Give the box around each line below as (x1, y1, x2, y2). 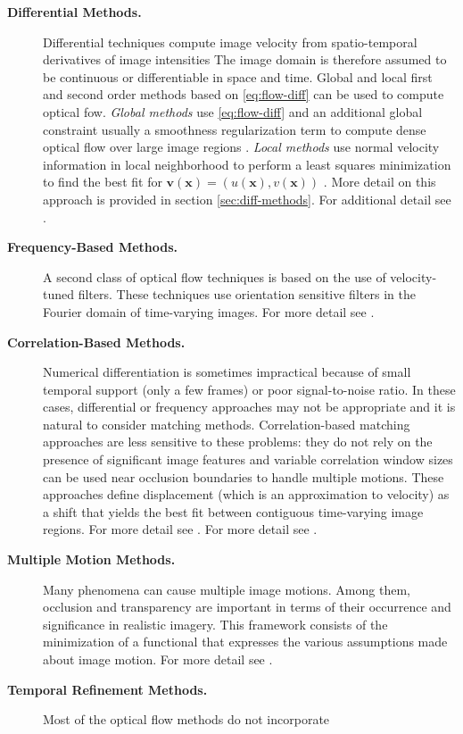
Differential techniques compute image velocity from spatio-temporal (43, 32, 418, 51)
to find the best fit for (43, 172, 162, 191)
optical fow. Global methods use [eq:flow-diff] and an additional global (43, 102, 423, 121)
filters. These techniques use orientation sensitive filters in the (78, 285, 416, 304)
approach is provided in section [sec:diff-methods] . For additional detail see (43, 189, 451, 208)
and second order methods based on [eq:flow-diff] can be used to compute (43, 85, 444, 104)
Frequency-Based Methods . (7, 238, 178, 256)
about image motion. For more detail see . (43, 650, 273, 668)
